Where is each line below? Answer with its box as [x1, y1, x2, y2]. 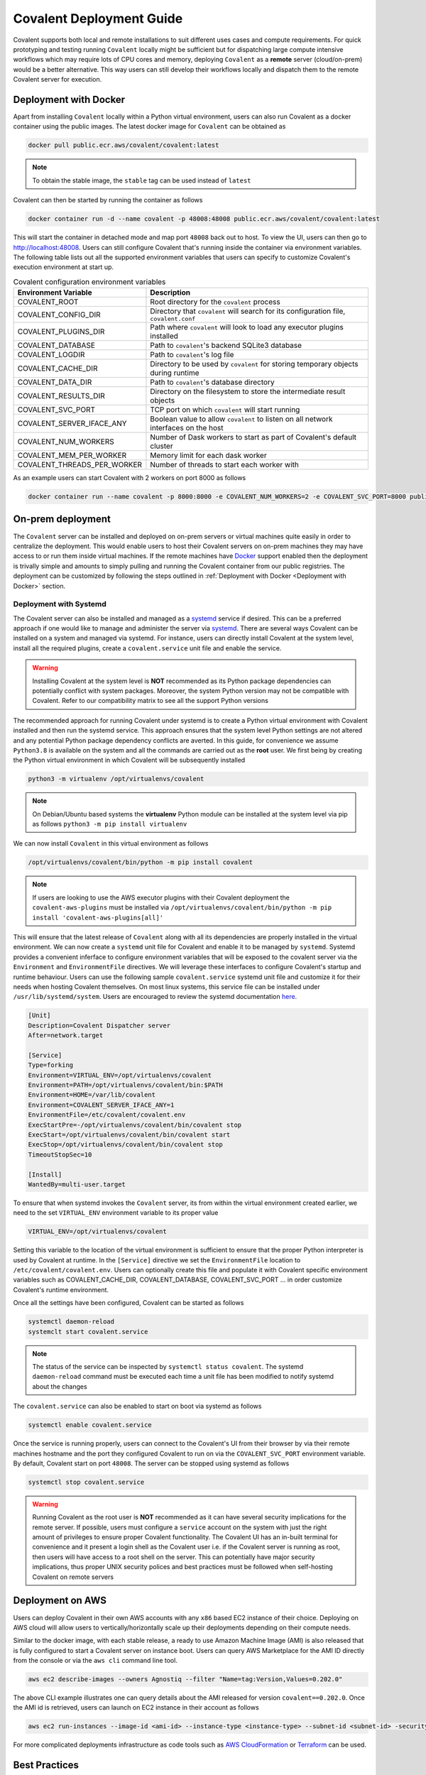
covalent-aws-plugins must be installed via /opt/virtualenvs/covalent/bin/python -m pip [32, 903, 332, 912]
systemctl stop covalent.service [28, 1478, 145, 1486]
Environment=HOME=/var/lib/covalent [28, 1091, 156, 1099]
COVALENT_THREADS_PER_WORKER [17, 460, 142, 470]
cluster [150, 441, 173, 451]
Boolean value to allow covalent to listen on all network [150, 414, 333, 424]
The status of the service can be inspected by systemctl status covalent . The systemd [32, 1362, 304, 1371]
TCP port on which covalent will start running [150, 405, 300, 415]
